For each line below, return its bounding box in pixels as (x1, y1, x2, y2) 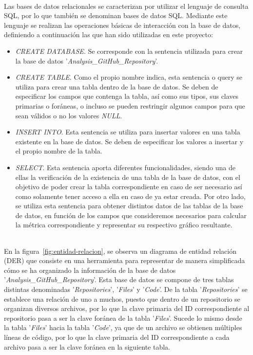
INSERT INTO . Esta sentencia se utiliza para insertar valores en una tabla (15, 127, 240, 137)
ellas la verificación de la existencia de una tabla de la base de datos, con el (15, 172, 240, 182)
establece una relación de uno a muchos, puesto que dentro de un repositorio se (4, 293, 240, 304)
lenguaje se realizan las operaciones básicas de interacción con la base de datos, (4, 20, 241, 30)
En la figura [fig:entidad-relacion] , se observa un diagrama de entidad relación (4, 245, 236, 256)
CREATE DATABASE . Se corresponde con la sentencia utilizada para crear (15, 45, 243, 56)
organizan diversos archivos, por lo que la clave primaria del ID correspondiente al (4, 303, 250, 313)
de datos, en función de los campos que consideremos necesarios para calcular (15, 210, 247, 220)
